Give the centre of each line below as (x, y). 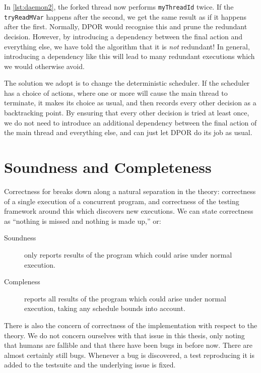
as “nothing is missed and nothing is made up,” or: (83, 221)
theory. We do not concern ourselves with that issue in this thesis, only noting (124, 335)
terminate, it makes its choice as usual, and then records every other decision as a (130, 103)
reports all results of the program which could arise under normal (125, 298)
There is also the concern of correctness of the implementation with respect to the (131, 325)
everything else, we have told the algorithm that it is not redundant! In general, (127, 46)
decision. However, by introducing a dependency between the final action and (123, 36)
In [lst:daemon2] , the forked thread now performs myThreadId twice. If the (119, 7)
